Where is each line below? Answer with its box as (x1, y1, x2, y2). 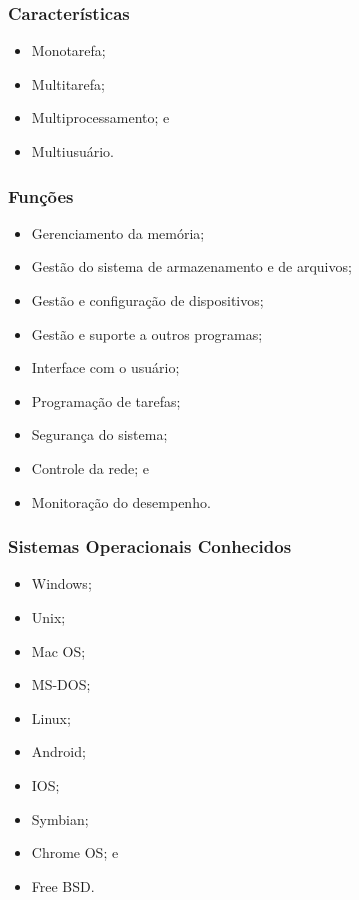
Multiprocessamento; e (31, 107, 170, 128)
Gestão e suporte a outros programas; (31, 323, 263, 344)
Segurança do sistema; (31, 424, 168, 445)
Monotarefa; (31, 40, 106, 61)
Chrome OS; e (31, 842, 119, 863)
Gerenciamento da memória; (31, 222, 205, 243)
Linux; (31, 707, 71, 728)
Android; (31, 741, 86, 762)
